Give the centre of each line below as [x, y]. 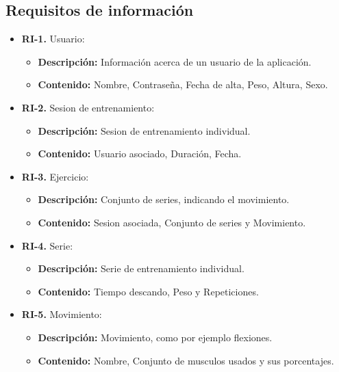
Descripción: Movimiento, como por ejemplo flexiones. [155, 337]
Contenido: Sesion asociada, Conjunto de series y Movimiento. [172, 222]
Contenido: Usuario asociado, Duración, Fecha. [140, 154]
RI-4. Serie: [47, 245]
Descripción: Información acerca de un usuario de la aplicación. [175, 61]
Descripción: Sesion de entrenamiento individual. [144, 130]
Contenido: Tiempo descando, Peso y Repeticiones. [148, 291]
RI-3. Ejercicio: [55, 176]
